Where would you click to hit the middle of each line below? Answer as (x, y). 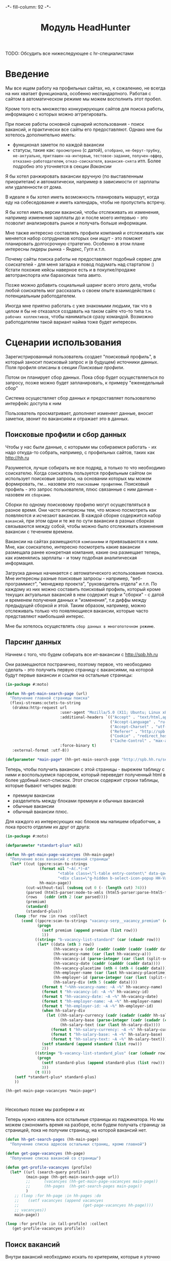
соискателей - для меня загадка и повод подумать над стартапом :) (80, 264)
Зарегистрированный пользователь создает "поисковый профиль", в (81, 357)
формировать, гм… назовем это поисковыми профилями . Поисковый (77, 484)
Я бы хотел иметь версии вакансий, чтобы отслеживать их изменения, (83, 212)
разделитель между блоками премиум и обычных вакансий (78, 801)
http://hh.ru (17, 458)
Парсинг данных (33, 642)
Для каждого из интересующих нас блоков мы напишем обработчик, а (83, 821)
